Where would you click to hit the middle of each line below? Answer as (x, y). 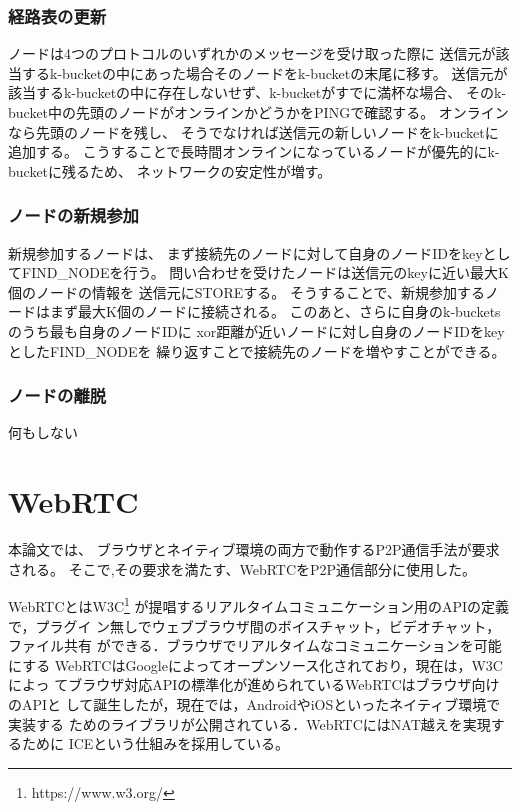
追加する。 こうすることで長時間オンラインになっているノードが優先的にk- (254, 151)
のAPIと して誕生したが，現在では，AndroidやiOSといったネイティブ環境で (254, 703)
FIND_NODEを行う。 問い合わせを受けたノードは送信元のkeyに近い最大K (265, 272)
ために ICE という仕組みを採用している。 (155, 743)
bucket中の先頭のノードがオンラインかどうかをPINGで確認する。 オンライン (258, 112)
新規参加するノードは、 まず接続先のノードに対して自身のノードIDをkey (245, 252)
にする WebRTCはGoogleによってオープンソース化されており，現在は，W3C (255, 664)
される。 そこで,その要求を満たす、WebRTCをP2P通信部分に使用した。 (242, 568)
